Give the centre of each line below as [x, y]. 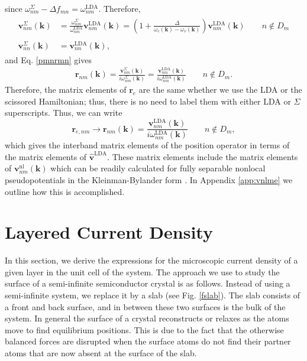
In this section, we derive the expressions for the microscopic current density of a [151, 260]
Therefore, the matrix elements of [66, 90]
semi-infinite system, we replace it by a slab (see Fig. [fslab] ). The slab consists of [153, 295]
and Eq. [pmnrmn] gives [48, 59]
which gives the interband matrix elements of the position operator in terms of [147, 145]
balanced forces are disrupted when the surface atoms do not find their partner [148, 341]
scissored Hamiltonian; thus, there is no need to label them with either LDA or [148, 101]
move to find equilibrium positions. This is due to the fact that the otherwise [144, 329]
